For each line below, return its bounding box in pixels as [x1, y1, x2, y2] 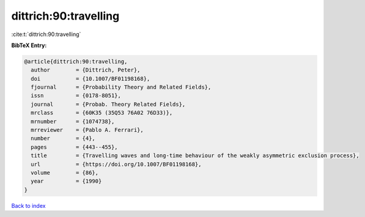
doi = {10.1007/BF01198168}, [31, 75, 150, 82]
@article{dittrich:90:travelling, [24, 58, 128, 65]
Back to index [11, 202, 46, 209]
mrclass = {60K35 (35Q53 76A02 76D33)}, [31, 109, 173, 116]
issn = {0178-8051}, [31, 92, 122, 99]
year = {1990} [31, 178, 102, 185]
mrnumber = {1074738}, [31, 118, 115, 125]
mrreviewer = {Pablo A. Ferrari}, [31, 127, 144, 134]
